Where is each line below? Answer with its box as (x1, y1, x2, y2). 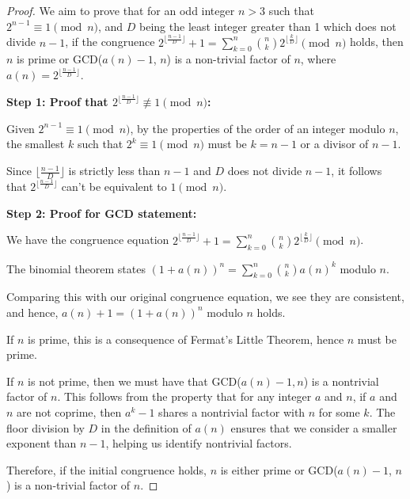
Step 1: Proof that (6, 93, 108, 110)
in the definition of (101, 419, 192, 436)
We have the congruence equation (6, 231, 169, 248)
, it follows (331, 162, 382, 179)
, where (300, 51, 336, 67)
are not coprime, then (17, 403, 122, 420)
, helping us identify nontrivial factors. (105, 435, 292, 451)
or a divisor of (300, 135, 369, 152)
